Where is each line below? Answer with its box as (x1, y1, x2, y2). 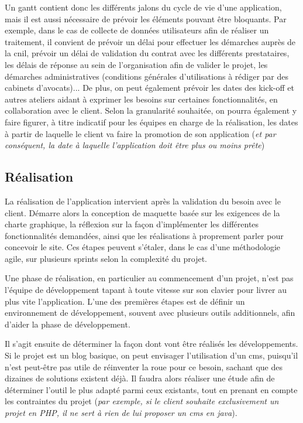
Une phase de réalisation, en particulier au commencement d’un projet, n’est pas (5, 272, 294, 284)
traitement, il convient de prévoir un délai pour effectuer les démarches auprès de (5, 35, 296, 47)
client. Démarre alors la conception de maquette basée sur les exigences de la (5, 206, 280, 219)
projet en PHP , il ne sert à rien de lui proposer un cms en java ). (5, 407, 237, 419)
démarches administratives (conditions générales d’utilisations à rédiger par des (5, 70, 289, 82)
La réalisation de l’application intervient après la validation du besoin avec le (5, 195, 281, 207)
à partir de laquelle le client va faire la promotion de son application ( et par (5, 127, 276, 139)
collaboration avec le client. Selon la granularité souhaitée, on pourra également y (5, 104, 297, 117)
